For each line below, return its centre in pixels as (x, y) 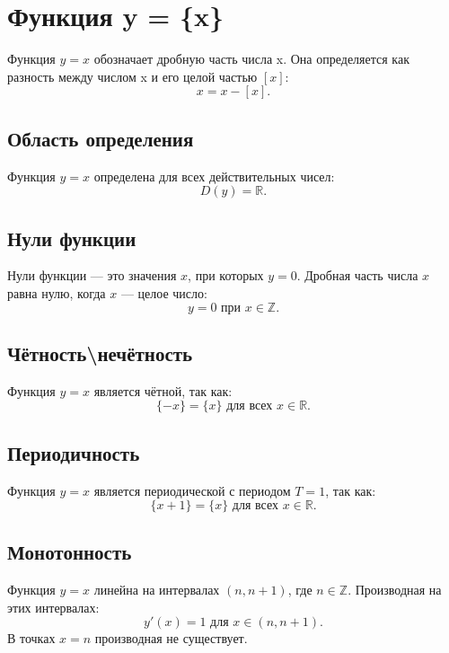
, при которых (226, 275)
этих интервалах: (53, 607)
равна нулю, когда (57, 292)
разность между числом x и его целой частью (132, 76)
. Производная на (395, 590)
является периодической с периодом (192, 490)
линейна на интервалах (157, 590)
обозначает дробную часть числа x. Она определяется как (251, 59)
